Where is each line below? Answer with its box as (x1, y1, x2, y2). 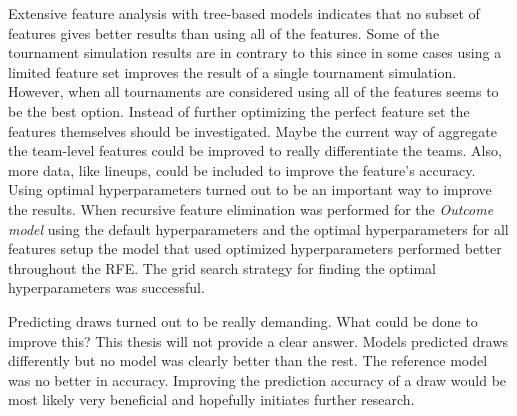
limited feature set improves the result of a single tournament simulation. (8, 61, 457, 82)
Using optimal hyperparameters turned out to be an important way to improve (8, 179, 492, 200)
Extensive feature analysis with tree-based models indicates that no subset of (8, 3, 480, 23)
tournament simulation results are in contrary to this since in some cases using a (8, 42, 502, 63)
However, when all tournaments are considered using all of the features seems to (8, 81, 499, 102)
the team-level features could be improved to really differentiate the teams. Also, (8, 140, 502, 161)
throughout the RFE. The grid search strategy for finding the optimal (8, 257, 436, 278)
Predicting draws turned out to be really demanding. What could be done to (8, 310, 478, 331)
